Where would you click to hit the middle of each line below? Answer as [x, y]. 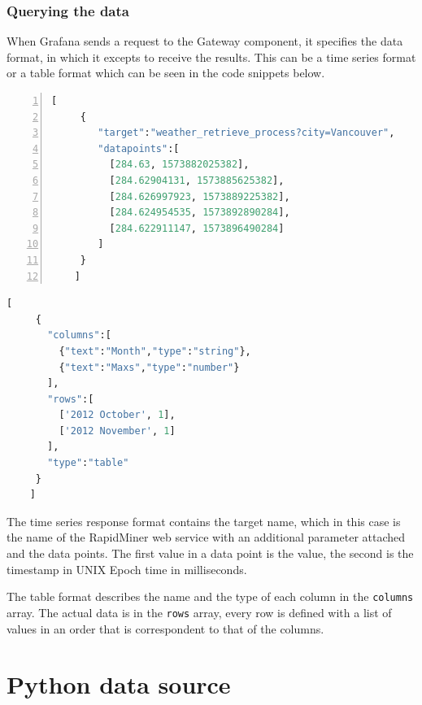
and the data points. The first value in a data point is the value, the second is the [210, 553]
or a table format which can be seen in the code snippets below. [166, 73]
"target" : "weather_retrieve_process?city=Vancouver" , [246, 133]
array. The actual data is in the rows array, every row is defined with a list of [199, 612]
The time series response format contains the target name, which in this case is [204, 521]
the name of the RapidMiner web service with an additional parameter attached [206, 537]
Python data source [119, 684]
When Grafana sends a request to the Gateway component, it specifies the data [205, 41]
